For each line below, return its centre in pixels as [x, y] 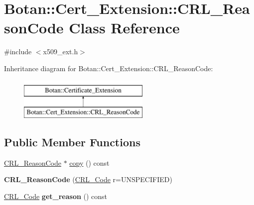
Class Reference [124, 28]
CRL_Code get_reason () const [56, 196]
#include [18, 51]
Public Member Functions [72, 142]
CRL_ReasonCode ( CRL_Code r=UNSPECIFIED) [88, 179]
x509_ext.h [61, 51]
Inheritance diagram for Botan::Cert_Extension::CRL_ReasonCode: [109, 68]
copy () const [89, 162]
